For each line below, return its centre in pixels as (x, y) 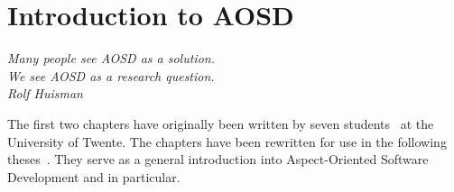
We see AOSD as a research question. (111, 75)
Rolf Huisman (45, 93)
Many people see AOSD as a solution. (111, 58)
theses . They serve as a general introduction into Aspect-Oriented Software (218, 159)
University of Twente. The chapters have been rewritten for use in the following (227, 141)
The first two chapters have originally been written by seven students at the (221, 123)
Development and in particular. (94, 176)
